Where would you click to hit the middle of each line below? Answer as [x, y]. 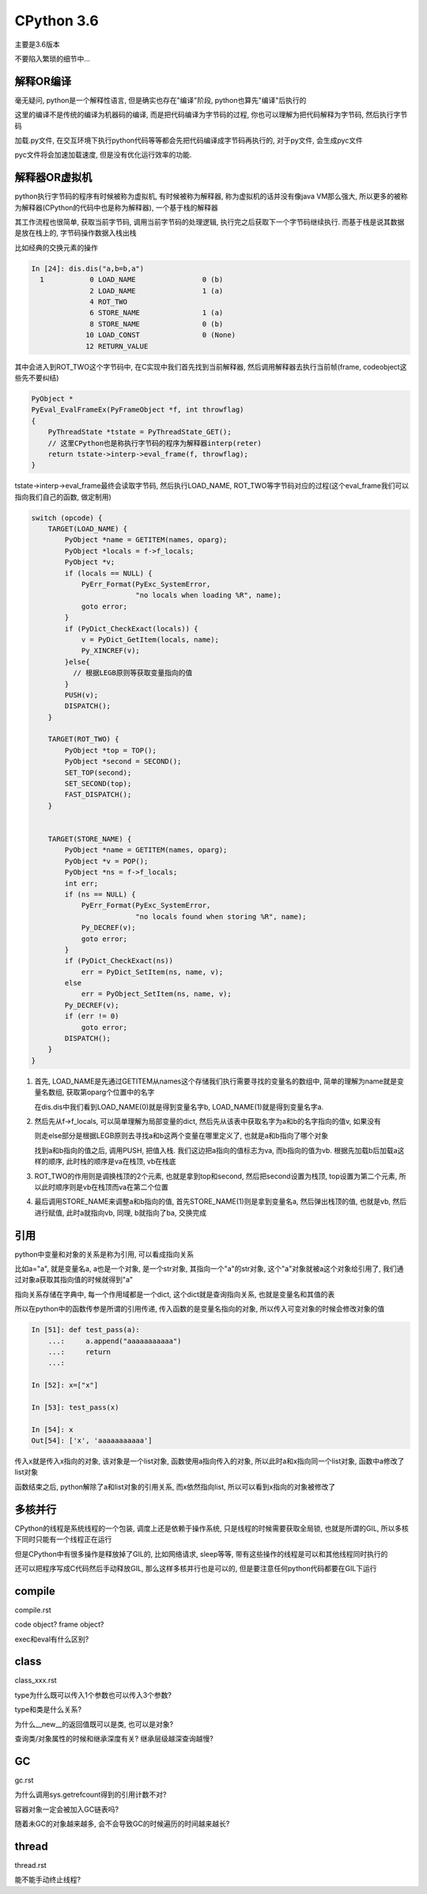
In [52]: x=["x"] [65, 1385]
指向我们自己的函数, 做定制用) [63, 497]
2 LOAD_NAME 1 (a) [157, 290]
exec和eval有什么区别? [52, 1639]
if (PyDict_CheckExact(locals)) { [131, 628]
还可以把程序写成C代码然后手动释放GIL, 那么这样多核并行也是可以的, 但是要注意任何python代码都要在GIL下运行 [196, 1568]
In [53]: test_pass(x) [75, 1407]
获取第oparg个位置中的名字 [110, 1092]
